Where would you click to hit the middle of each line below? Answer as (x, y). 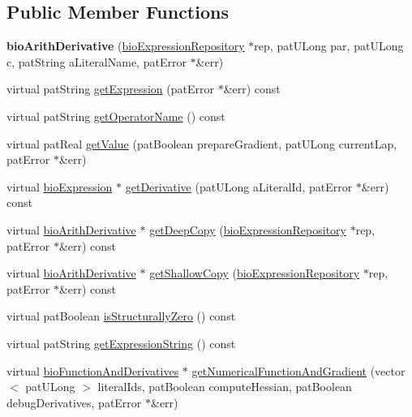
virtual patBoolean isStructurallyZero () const (121, 316)
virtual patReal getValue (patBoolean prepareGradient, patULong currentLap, (202, 143)
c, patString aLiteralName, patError (97, 61)
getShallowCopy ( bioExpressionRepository (255, 273)
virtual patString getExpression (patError (110, 89)
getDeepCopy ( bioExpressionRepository (248, 229)
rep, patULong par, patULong (329, 46)
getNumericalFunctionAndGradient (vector (298, 370)
